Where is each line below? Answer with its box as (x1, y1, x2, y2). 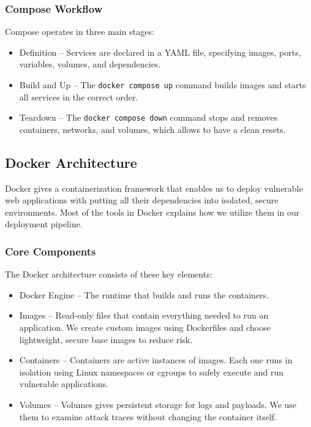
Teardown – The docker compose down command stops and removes (19, 111, 278, 124)
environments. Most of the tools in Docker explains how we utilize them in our (5, 205, 300, 218)
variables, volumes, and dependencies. (19, 58, 161, 70)
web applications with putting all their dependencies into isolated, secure (5, 194, 279, 206)
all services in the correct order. (19, 90, 138, 103)
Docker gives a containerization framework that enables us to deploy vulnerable (5, 181, 303, 194)
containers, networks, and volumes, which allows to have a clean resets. (19, 123, 286, 135)
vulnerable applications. (19, 377, 109, 390)
